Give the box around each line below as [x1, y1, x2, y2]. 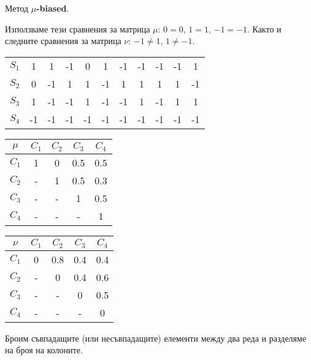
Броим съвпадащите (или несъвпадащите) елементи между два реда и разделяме [5, 331, 307, 344]
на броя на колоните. [5, 343, 83, 356]
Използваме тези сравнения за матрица [5, 22, 150, 35]
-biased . [36, 2, 69, 14]
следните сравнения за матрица [5, 34, 121, 47]
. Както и [247, 22, 282, 35]
